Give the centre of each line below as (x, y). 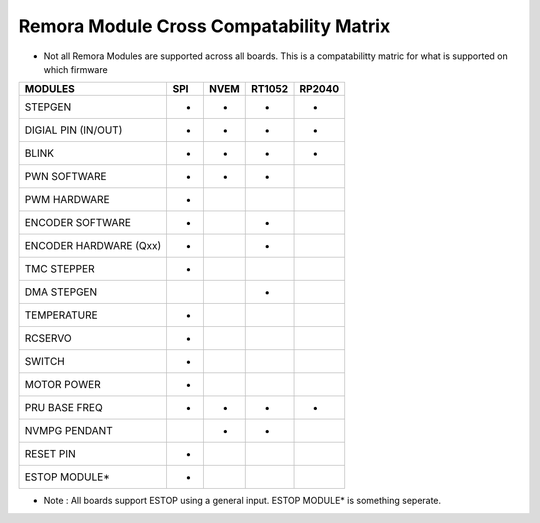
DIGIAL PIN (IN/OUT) (73, 130)
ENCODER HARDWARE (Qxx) (93, 246)
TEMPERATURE (61, 315)
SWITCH (44, 362)
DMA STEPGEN (61, 292)
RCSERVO (48, 338)
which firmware (76, 69)
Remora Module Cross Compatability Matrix (204, 26)
